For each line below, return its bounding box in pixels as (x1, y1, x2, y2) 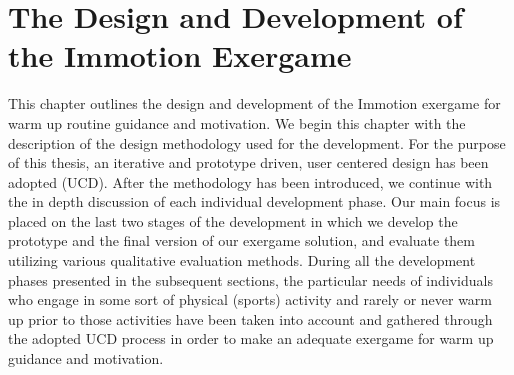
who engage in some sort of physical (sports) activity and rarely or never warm (8, 289, 493, 310)
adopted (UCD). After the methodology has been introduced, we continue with (8, 171, 493, 192)
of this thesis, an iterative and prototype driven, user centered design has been (8, 152, 489, 173)
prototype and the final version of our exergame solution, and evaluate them (8, 230, 475, 251)
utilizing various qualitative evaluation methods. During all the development (8, 250, 476, 271)
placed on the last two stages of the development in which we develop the (8, 210, 458, 231)
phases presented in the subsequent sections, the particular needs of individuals (8, 269, 493, 290)
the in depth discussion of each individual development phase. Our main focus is (8, 191, 501, 212)
